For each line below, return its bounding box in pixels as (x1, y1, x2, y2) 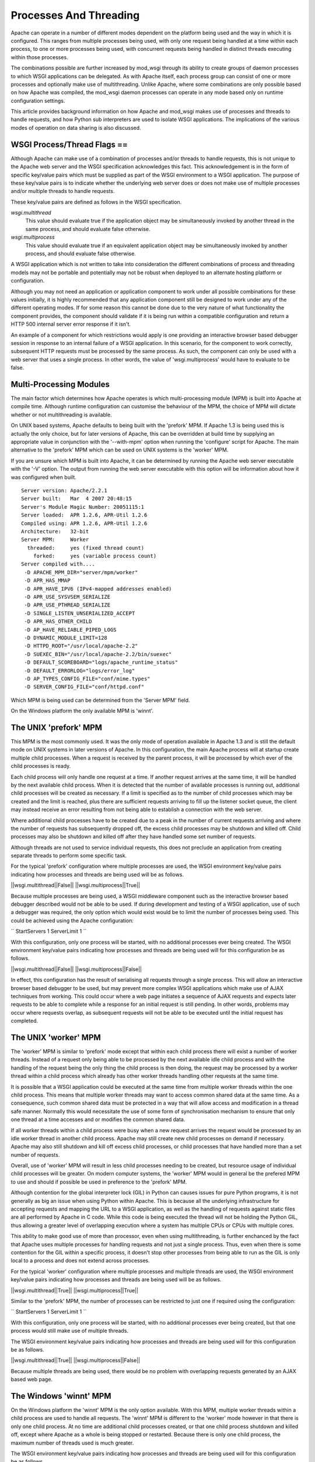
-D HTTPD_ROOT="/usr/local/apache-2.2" (24, 643, 138, 649)
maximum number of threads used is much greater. (10, 1439, 134, 1446)
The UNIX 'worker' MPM (10, 1032, 101, 1042)
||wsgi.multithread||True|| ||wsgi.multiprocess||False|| (10, 1357, 140, 1364)
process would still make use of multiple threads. (10, 1327, 128, 1335)
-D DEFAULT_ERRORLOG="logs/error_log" (24, 667, 135, 674)
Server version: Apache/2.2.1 (21, 487, 108, 494)
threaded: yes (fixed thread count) (27, 544, 145, 551)
